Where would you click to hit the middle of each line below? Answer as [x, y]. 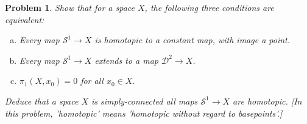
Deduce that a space [42, 101]
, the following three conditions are [209, 7]
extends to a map [126, 60]
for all [92, 81]
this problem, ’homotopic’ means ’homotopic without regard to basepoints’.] [144, 113]
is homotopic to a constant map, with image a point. [192, 40]
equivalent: [25, 19]
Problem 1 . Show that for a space [70, 7]
